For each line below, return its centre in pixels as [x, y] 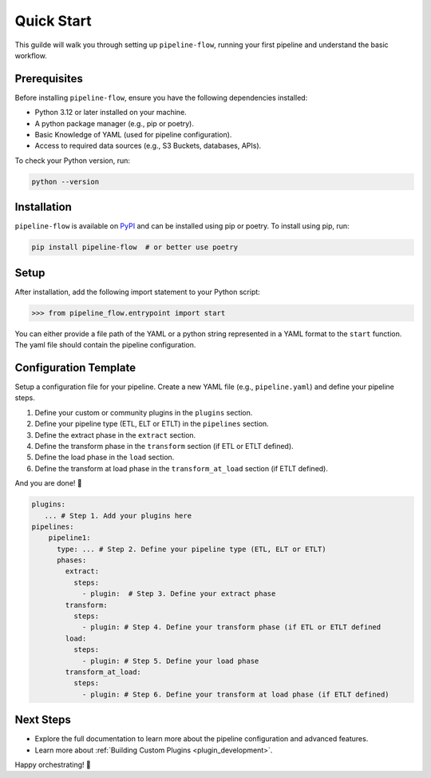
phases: [72, 560]
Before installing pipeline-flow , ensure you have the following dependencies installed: [161, 97]
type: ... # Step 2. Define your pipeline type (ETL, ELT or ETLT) [192, 549]
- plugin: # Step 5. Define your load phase [170, 661]
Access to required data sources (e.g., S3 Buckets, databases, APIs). [148, 146]
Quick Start [53, 21]
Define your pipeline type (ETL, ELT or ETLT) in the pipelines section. [152, 424]
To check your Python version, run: [73, 161]
